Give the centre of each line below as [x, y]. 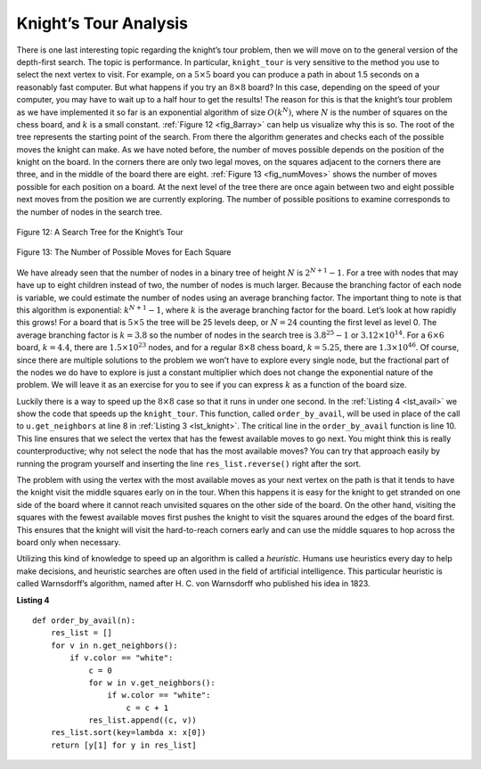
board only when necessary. [69, 542]
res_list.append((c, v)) [143, 720]
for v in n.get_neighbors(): [114, 645]
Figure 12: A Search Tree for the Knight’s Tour [100, 233]
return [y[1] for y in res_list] [124, 745]
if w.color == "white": [159, 695]
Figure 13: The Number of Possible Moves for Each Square [124, 252]
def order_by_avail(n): [84, 620]
